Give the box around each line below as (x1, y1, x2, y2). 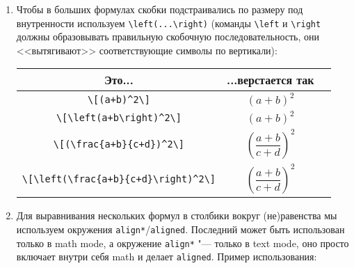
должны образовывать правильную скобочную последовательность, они (16, 29, 319, 44)
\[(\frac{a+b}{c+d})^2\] (53, 139, 185, 150)
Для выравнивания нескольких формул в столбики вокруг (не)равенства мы (16, 208, 337, 223)
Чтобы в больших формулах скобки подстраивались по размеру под (16, 2, 303, 16)
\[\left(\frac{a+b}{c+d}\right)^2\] (22, 173, 216, 185)
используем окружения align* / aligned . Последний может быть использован (16, 222, 345, 237)
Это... (104, 72, 134, 88)
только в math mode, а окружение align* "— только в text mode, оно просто (16, 235, 349, 250)
